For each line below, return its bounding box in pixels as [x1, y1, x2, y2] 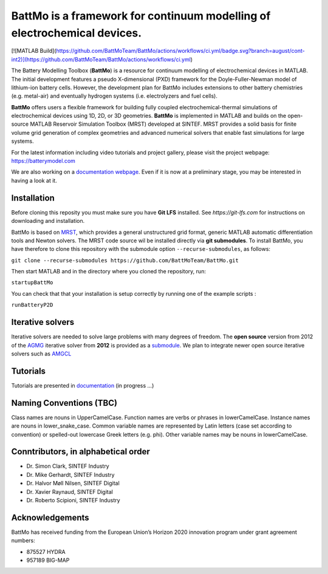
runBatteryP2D [11, 301, 53, 309]
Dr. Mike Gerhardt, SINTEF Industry [26, 471, 115, 478]
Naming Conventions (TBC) [11, 398, 118, 408]
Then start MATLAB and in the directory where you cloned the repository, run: [11, 268, 207, 275]
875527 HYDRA [26, 548, 66, 555]
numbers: [11, 537, 36, 544]
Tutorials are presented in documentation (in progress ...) [11, 381, 154, 389]
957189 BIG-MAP [26, 556, 70, 564]
